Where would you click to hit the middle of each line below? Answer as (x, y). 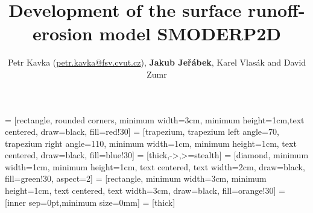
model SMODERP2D (190, 33)
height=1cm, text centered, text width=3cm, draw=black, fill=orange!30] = (145, 190)
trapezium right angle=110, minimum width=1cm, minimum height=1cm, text (151, 143)
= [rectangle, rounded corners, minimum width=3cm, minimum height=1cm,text (155, 119)
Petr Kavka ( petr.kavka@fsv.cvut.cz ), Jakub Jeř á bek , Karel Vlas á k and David (157, 62)
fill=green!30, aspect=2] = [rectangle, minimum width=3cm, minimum (136, 178)
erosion (62, 33)
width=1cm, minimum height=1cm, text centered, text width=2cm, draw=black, (155, 166)
